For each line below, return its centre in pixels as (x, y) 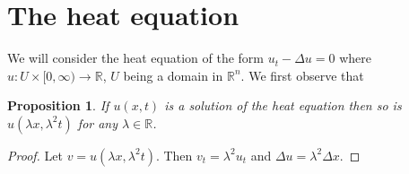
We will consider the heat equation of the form (135, 58)
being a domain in (173, 75)
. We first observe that (302, 75)
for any (98, 122)
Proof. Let (35, 155)
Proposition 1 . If (58, 105)
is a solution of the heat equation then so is (283, 105)
